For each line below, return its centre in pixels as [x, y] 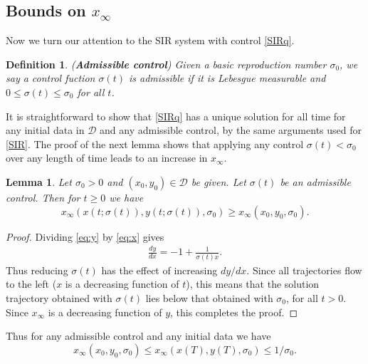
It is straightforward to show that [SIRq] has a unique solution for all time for [176, 116]
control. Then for [43, 197]
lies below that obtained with [209, 297]
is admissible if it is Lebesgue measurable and [227, 78]
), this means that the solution [253, 284]
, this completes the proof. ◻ [234, 312]
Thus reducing [37, 270]
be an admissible [315, 181]
